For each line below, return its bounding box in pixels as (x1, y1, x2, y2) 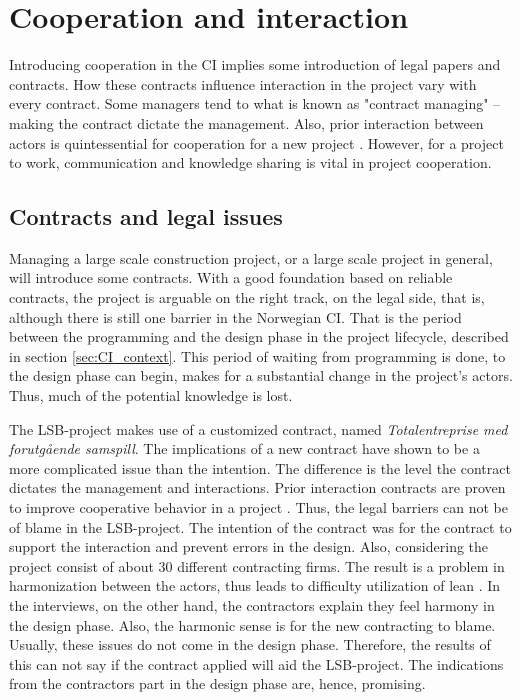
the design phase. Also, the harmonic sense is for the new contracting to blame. (9, 614, 496, 635)
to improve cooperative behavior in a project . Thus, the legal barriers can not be (9, 497, 509, 518)
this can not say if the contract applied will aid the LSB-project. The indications (9, 653, 504, 674)
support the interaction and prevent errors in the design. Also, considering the (9, 536, 489, 557)
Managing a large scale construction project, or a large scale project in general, (9, 247, 493, 268)
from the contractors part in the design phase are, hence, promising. (9, 673, 426, 694)
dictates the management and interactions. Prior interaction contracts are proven (9, 477, 506, 498)
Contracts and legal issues (9, 201, 283, 232)
